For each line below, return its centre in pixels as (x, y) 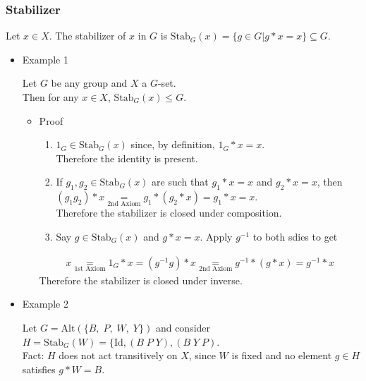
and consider (183, 328)
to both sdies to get (295, 236)
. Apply (216, 236)
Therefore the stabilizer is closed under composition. (169, 213)
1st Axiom (90, 269)
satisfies (39, 369)
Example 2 (45, 304)
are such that (180, 182)
